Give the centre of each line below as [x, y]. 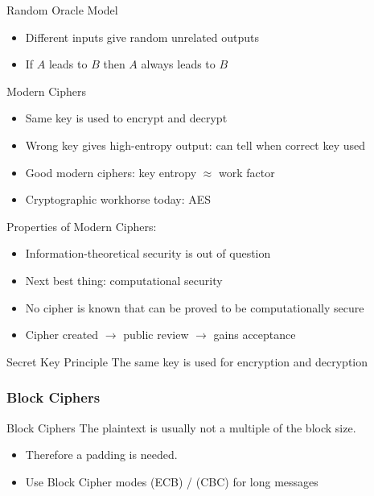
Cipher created [62, 335]
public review [156, 335]
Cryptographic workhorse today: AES [118, 199]
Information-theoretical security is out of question [148, 253]
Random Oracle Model [62, 10]
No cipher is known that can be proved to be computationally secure [195, 307]
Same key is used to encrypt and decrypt [126, 118]
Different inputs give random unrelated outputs [142, 37]
